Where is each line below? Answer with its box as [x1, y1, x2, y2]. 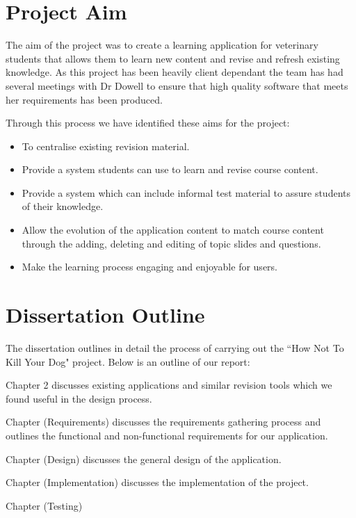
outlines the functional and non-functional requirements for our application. [6, 428, 328, 442]
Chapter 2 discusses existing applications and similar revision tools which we [6, 378, 332, 392]
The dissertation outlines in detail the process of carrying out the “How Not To [6, 340, 344, 355]
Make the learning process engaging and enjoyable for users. [22, 259, 277, 274]
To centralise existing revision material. [22, 138, 190, 153]
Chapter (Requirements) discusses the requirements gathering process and [6, 414, 321, 429]
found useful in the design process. [6, 391, 152, 405]
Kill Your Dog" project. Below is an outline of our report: [6, 354, 250, 369]
